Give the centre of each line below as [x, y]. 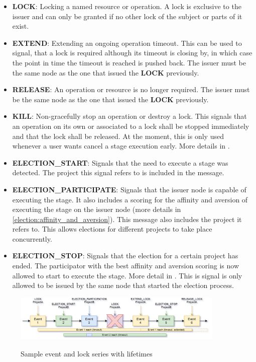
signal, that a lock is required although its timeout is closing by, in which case [132, 53]
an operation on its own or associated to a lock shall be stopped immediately [131, 126]
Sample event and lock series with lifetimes [87, 353]
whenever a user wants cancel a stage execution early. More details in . [121, 146]
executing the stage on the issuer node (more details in [97, 209]
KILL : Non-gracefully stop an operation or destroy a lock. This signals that [130, 116]
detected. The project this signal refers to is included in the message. [118, 172]
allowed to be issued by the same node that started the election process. [123, 285]
